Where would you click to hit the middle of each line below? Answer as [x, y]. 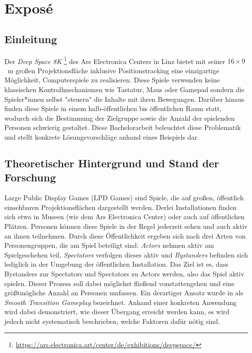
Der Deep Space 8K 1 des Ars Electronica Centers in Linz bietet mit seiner [115, 60]
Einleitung [31, 39]
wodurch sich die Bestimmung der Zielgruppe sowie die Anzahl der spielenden [120, 118]
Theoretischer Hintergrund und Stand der [112, 163]
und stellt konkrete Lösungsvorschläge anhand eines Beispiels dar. [102, 136]
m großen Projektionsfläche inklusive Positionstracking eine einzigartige [113, 70]
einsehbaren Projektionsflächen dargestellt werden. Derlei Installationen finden [121, 207]
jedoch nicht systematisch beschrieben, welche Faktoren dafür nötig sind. [112, 321]
